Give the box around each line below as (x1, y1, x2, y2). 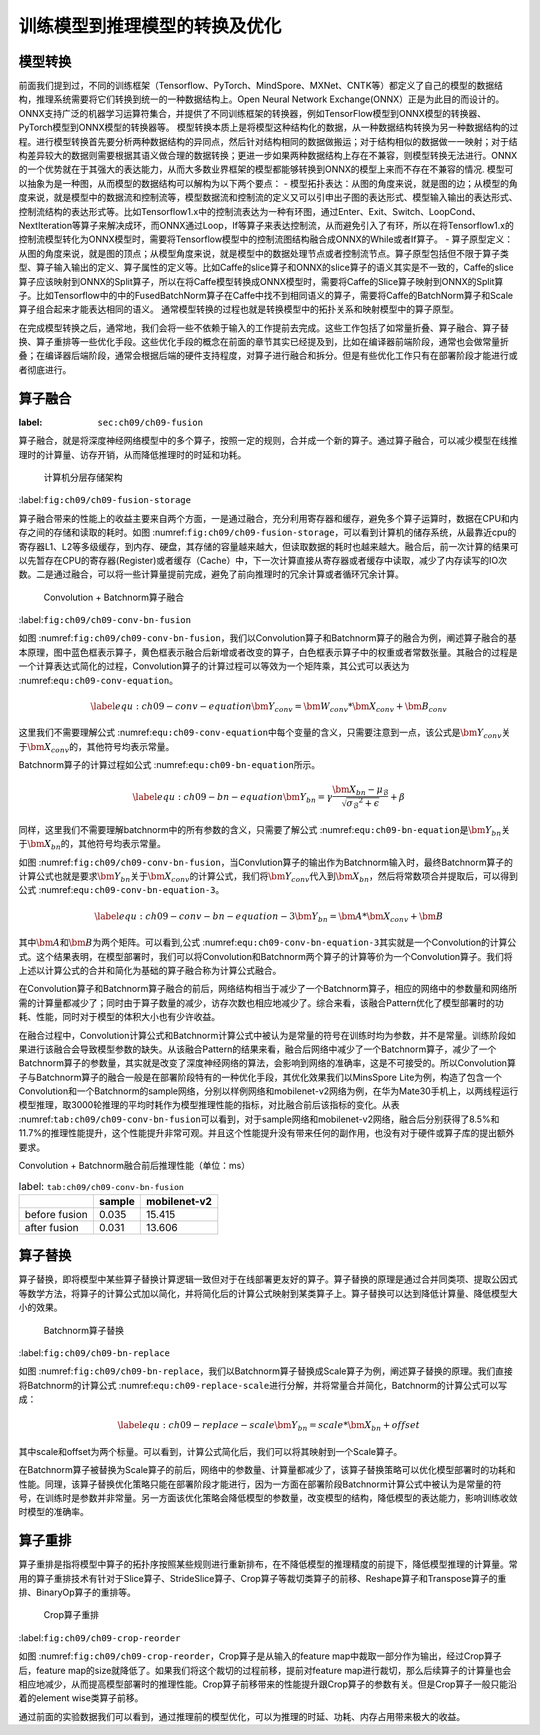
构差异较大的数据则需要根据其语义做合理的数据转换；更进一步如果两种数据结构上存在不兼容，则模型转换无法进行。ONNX (18, 150, 518, 162)
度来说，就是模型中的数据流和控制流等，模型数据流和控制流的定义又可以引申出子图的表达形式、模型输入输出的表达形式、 (18, 191, 518, 204)
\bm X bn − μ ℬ (332, 784, 389, 798)
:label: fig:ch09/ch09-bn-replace (18, 1346, 170, 1359)
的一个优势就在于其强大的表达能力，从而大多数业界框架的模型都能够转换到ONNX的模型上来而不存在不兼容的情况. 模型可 (18, 163, 514, 175)
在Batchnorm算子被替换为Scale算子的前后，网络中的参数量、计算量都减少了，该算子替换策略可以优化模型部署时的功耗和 (18, 1464, 516, 1476)
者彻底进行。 (18, 363, 72, 375)
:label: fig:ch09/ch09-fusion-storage (18, 494, 192, 506)
